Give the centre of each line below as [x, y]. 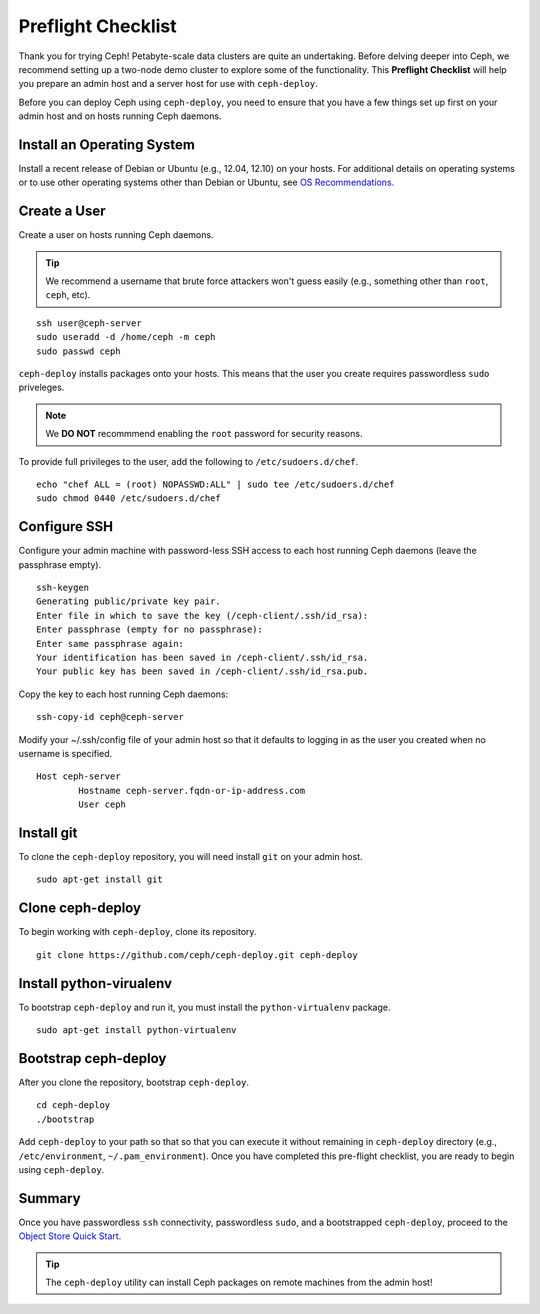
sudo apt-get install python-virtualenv [136, 1030]
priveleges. [41, 387]
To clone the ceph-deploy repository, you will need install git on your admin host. [190, 857]
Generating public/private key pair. [129, 601]
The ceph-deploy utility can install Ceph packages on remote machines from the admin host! [239, 1282]
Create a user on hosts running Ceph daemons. [116, 235]
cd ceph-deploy [73, 1105]
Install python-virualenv [95, 983]
